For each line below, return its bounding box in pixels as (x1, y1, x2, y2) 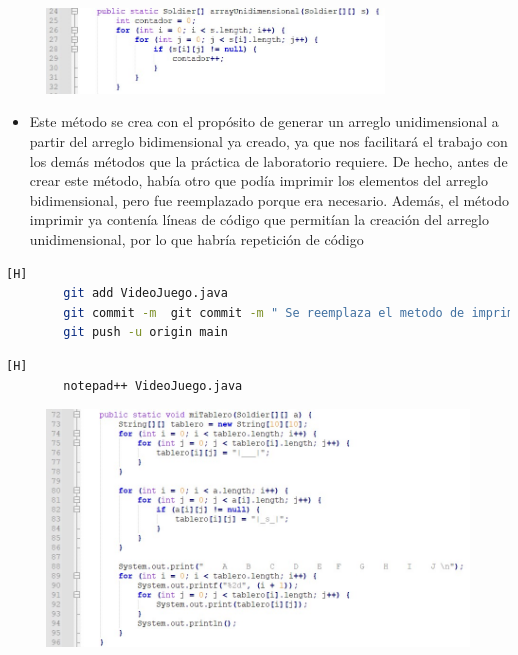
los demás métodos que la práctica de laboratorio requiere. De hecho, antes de (29, 150, 508, 171)
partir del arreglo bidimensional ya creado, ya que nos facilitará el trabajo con (29, 131, 508, 152)
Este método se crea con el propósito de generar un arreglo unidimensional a (29, 111, 499, 132)
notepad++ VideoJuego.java (63, 378, 243, 393)
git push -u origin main (63, 325, 228, 340)
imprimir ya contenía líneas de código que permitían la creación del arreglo (29, 209, 489, 230)
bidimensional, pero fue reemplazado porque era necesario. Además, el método (29, 189, 509, 210)
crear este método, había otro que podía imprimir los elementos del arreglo (29, 170, 489, 191)
